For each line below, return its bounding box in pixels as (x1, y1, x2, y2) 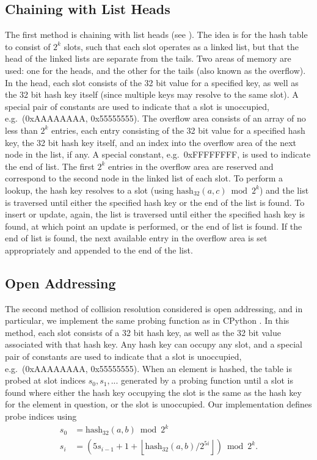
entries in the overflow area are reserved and (108, 159, 274, 172)
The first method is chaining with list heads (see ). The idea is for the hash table (5, 28, 308, 41)
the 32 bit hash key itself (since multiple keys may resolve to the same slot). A (5, 88, 299, 101)
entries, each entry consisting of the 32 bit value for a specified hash (51, 123, 305, 136)
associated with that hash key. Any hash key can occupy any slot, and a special (5, 338, 302, 351)
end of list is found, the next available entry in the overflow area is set (5, 232, 268, 244)
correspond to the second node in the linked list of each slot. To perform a (5, 172, 283, 184)
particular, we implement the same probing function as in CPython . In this (5, 314, 290, 327)
